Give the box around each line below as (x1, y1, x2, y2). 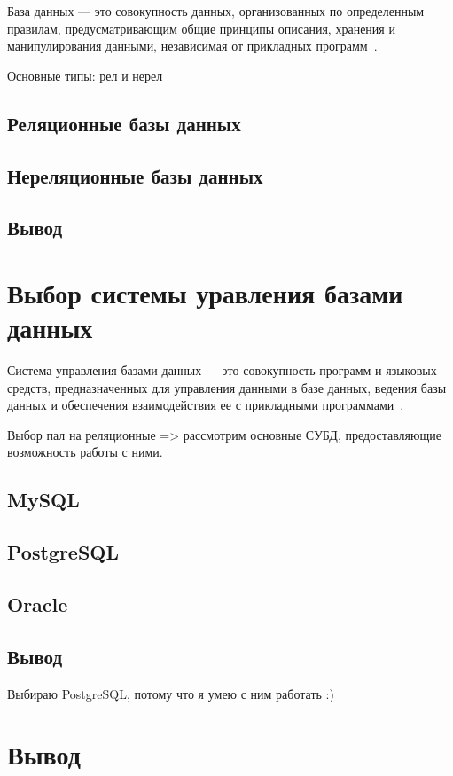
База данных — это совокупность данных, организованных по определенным (7, 2, 425, 20)
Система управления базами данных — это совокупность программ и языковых (7, 361, 437, 380)
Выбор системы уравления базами (7, 274, 403, 310)
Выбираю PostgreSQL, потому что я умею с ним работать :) (7, 684, 334, 702)
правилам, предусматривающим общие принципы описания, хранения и (7, 19, 395, 37)
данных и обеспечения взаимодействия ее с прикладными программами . (7, 396, 404, 414)
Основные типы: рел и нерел (7, 66, 163, 84)
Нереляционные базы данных (7, 161, 263, 189)
